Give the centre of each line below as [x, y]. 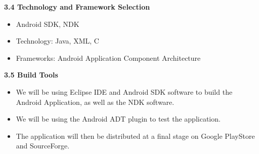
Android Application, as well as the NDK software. [95, 102]
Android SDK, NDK [48, 24]
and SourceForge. [43, 146]
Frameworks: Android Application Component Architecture [108, 57]
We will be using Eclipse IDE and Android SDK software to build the [124, 91]
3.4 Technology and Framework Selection [77, 7]
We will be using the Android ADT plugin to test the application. [118, 119]
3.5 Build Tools [31, 75]
